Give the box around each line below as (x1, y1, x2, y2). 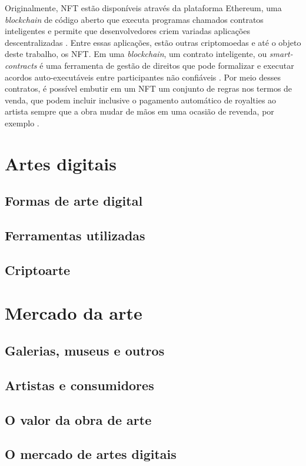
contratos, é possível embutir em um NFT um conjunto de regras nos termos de (5, 82, 292, 95)
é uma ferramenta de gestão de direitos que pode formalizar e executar (39, 59, 294, 71)
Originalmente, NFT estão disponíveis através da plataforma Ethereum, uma (5, 2, 282, 14)
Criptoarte (5, 260, 71, 279)
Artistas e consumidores (5, 376, 154, 394)
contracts (5, 59, 37, 71)
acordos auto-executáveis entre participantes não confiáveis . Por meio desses (5, 71, 281, 83)
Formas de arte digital (5, 192, 143, 210)
